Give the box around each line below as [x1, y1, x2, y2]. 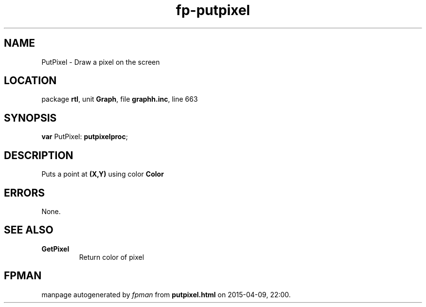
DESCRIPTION [4, 149, 73, 162]
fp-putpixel [176, 2, 250, 18]
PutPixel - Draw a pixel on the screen [41, 57, 160, 66]
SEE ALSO [4, 224, 53, 236]
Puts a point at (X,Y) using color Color [41, 170, 164, 179]
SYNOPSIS [4, 111, 57, 124]
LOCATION [4, 74, 57, 87]
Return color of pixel [79, 253, 144, 261]
